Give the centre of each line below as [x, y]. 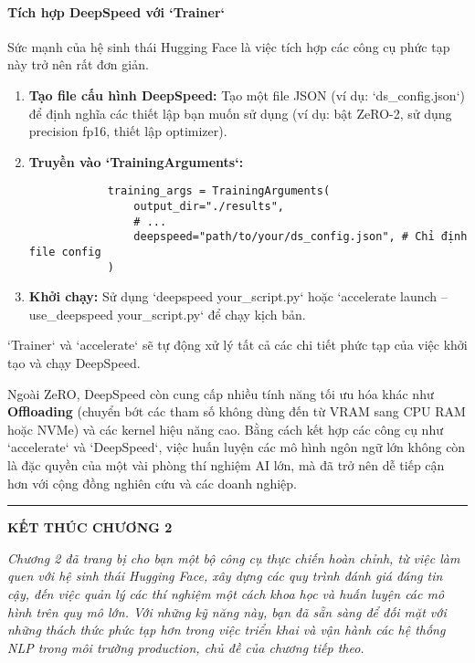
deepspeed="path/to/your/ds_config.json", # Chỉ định [301, 237]
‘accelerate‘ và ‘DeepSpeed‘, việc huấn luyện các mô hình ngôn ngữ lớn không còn [237, 447]
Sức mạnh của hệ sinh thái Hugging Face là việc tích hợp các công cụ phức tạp [229, 46]
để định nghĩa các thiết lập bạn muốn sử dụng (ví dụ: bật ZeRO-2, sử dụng [240, 113]
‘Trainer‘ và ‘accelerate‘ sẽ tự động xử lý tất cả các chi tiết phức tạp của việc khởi [237, 345]
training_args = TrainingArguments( [219, 191]
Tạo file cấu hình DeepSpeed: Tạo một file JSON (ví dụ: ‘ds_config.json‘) [247, 95]
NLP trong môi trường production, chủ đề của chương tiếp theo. [186, 647]
